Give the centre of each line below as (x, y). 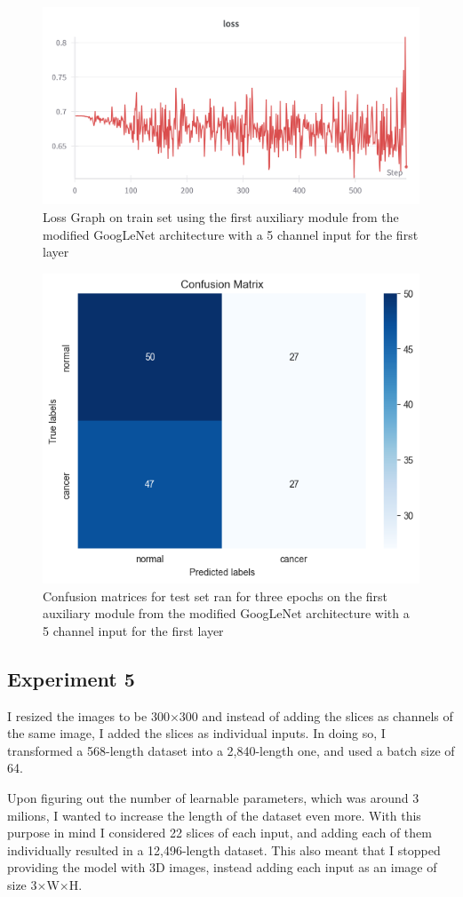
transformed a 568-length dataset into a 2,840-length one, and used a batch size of (231, 750)
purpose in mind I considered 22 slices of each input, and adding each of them (220, 833)
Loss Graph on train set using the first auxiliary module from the (221, 216)
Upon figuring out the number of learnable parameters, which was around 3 (213, 798)
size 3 (22, 884)
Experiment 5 (71, 678)
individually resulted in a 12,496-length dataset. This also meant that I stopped (224, 849)
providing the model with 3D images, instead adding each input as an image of (222, 867)
